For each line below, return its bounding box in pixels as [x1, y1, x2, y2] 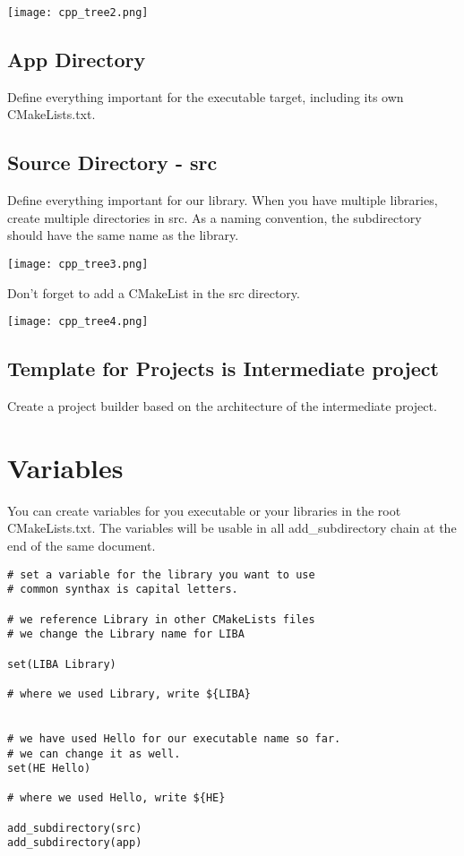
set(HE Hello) [7, 762, 91, 775]
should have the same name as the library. [7, 226, 239, 244]
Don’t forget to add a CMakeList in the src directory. [7, 283, 300, 302]
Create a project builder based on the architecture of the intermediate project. [7, 397, 437, 415]
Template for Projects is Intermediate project [7, 355, 439, 382]
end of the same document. [7, 536, 156, 555]
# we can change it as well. [7, 747, 181, 760]
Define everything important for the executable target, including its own [7, 87, 404, 106]
